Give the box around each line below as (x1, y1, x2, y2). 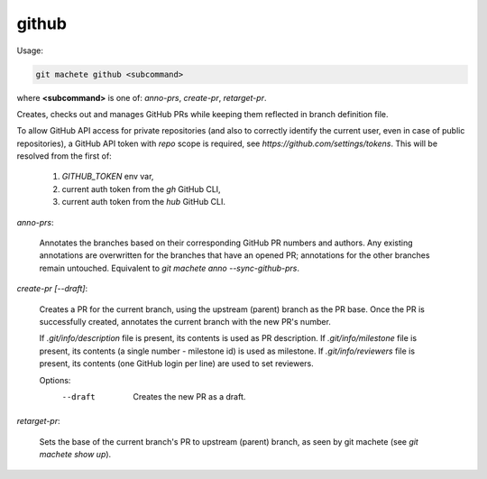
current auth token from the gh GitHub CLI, (61, 183, 221, 194)
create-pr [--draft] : (16, 283, 88, 294)
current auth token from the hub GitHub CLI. (61, 197, 225, 207)
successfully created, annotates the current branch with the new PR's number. (39, 316, 331, 327)
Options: (39, 374, 71, 385)
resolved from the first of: (16, 151, 112, 161)
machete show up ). (39, 449, 112, 460)
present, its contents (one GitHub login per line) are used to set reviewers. (39, 358, 315, 369)
